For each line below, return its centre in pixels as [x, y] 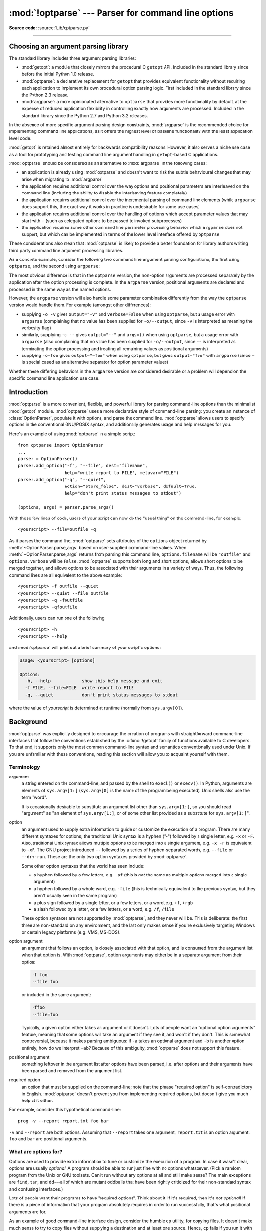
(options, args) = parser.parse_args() [66, 507]
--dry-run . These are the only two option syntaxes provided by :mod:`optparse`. [105, 857]
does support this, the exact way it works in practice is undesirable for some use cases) [111, 207]
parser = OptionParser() [48, 459]
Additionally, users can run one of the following [57, 618]
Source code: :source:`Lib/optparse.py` [49, 28]
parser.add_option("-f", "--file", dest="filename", [83, 466]
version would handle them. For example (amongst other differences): [80, 305]
